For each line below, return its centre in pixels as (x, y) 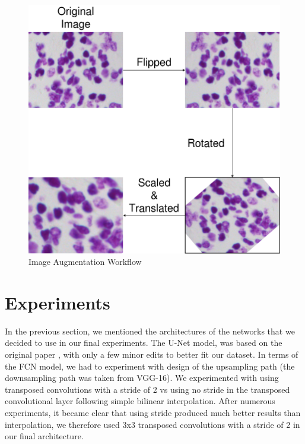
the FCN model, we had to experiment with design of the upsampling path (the (150, 366)
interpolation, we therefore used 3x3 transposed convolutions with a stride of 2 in (152, 424)
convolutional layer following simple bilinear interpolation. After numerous (140, 401)
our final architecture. (44, 436)
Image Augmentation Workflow (85, 262)
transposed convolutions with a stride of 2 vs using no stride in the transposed (147, 389)
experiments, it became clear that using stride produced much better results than (153, 412)
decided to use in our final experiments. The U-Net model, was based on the (144, 343)
